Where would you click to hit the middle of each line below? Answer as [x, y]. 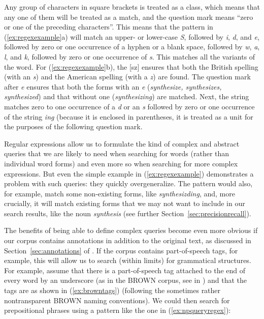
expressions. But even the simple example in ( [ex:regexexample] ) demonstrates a [129, 173]
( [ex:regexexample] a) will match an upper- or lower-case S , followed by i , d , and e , [132, 36]
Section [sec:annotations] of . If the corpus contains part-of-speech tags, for [121, 250]
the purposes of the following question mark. [73, 126]
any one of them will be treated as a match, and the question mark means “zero [129, 17]
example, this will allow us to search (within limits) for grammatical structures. [128, 260]
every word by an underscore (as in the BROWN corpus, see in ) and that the [126, 280]
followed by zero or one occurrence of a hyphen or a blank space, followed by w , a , [132, 47]
